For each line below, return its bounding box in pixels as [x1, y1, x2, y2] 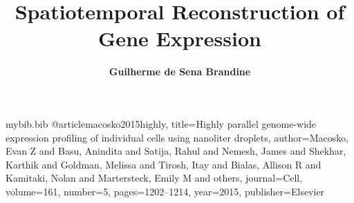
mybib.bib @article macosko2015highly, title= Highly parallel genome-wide [6, 116, 317, 130]
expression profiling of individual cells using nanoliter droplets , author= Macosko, [6, 130, 349, 144]
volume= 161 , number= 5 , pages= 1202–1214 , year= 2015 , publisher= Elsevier [6, 184, 325, 198]
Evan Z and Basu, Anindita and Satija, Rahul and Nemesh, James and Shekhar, [6, 144, 346, 158]
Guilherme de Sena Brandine [109, 64, 251, 79]
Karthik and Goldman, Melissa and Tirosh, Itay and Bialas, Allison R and [6, 157, 322, 171]
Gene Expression [98, 24, 261, 52]
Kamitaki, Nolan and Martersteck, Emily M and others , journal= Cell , [6, 171, 303, 185]
